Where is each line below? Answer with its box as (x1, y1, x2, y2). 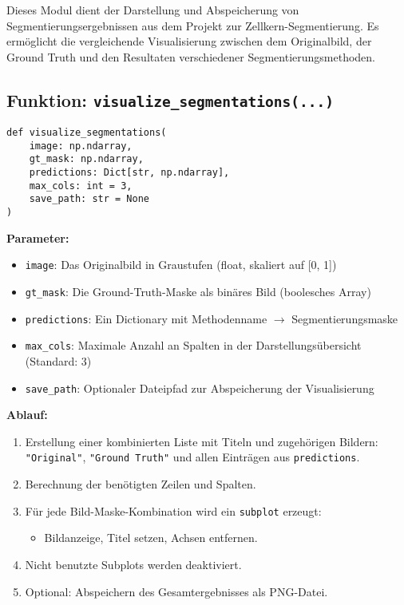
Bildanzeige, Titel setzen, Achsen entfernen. (44, 529, 258, 546)
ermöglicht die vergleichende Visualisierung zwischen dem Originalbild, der (6, 33, 372, 49)
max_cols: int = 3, (29, 180, 133, 192)
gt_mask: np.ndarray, (29, 153, 144, 165)
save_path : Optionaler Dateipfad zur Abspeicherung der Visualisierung (25, 379, 374, 396)
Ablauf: (6, 406, 48, 423)
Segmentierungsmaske (291, 310, 398, 326)
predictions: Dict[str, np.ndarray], (29, 167, 230, 179)
